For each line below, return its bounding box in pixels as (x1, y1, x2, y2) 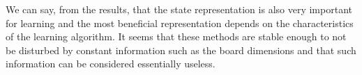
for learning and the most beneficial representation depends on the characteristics (6, 15, 354, 30)
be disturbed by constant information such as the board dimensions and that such (6, 42, 356, 57)
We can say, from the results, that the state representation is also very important (6, 2, 352, 16)
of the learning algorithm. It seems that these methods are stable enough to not (6, 29, 347, 44)
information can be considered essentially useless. (6, 56, 216, 71)
